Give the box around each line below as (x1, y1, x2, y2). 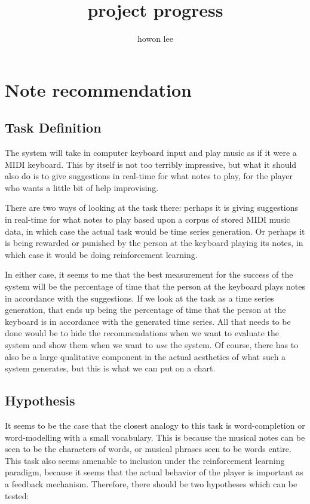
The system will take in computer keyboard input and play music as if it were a (5, 146, 297, 159)
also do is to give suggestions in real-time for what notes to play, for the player (5, 170, 293, 182)
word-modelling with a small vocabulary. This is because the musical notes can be (5, 431, 305, 443)
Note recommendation (5, 77, 192, 102)
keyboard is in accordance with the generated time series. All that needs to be (5, 315, 291, 327)
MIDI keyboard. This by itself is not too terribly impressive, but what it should (5, 158, 297, 170)
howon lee (137, 32, 173, 45)
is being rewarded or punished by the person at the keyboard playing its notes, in (5, 236, 303, 249)
